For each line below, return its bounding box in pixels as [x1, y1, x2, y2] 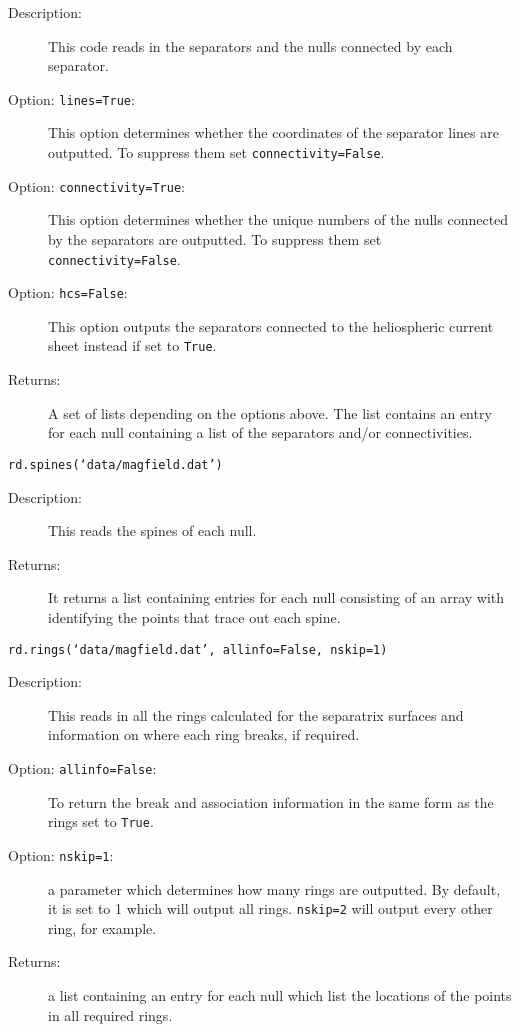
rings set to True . [48, 811, 154, 832]
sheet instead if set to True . [48, 335, 217, 356]
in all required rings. [48, 1004, 173, 1025]
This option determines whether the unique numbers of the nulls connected [48, 209, 509, 230]
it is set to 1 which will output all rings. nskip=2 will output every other [48, 898, 493, 919]
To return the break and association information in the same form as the [48, 791, 494, 812]
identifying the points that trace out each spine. [48, 606, 341, 627]
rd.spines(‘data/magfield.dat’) [8, 457, 223, 472]
